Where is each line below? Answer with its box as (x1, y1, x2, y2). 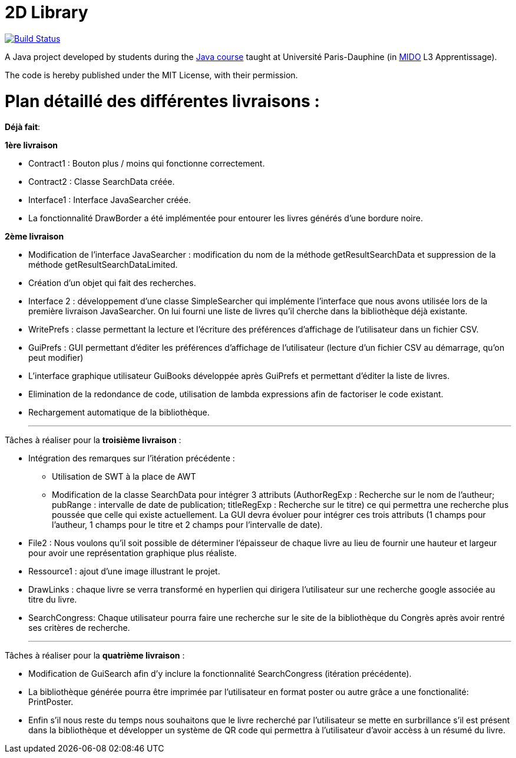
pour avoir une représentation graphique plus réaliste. (28, 548, 237, 558)
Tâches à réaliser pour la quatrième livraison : (5, 650, 185, 661)
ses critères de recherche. (28, 623, 130, 633)
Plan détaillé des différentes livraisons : (5, 91, 320, 111)
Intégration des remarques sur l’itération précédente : (28, 453, 235, 464)
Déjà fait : (5, 122, 41, 132)
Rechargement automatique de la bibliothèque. (28, 407, 210, 418)
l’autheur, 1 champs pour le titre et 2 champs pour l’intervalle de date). (52, 520, 323, 530)
